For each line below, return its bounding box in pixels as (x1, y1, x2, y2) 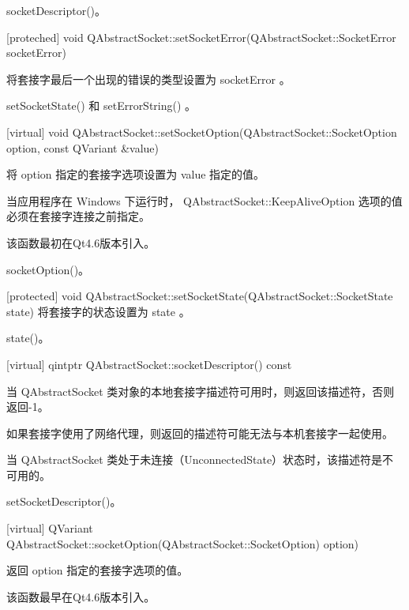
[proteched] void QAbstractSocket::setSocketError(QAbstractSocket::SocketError (6, 28, 396, 45)
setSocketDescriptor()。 (6, 493, 122, 510)
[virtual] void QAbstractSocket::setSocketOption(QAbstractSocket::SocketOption (6, 123, 397, 140)
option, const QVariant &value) (6, 139, 159, 156)
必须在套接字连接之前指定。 (6, 208, 150, 224)
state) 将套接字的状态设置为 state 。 (6, 303, 190, 319)
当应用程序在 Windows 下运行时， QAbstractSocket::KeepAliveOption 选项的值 (6, 192, 403, 209)
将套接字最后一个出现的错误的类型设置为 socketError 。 (6, 70, 291, 87)
